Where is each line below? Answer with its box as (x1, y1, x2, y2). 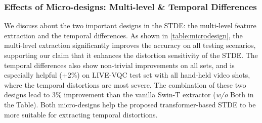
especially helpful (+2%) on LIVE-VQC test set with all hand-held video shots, (4, 70, 250, 80)
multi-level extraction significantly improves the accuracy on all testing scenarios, (4, 40, 256, 50)
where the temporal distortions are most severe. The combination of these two (4, 79, 246, 90)
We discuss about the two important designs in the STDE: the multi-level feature (4, 20, 256, 31)
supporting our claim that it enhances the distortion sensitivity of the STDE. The (4, 50, 258, 60)
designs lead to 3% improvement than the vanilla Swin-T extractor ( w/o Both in (4, 89, 254, 100)
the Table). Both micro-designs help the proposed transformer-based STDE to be (4, 99, 256, 109)
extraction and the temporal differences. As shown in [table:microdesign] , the (4, 30, 243, 40)
